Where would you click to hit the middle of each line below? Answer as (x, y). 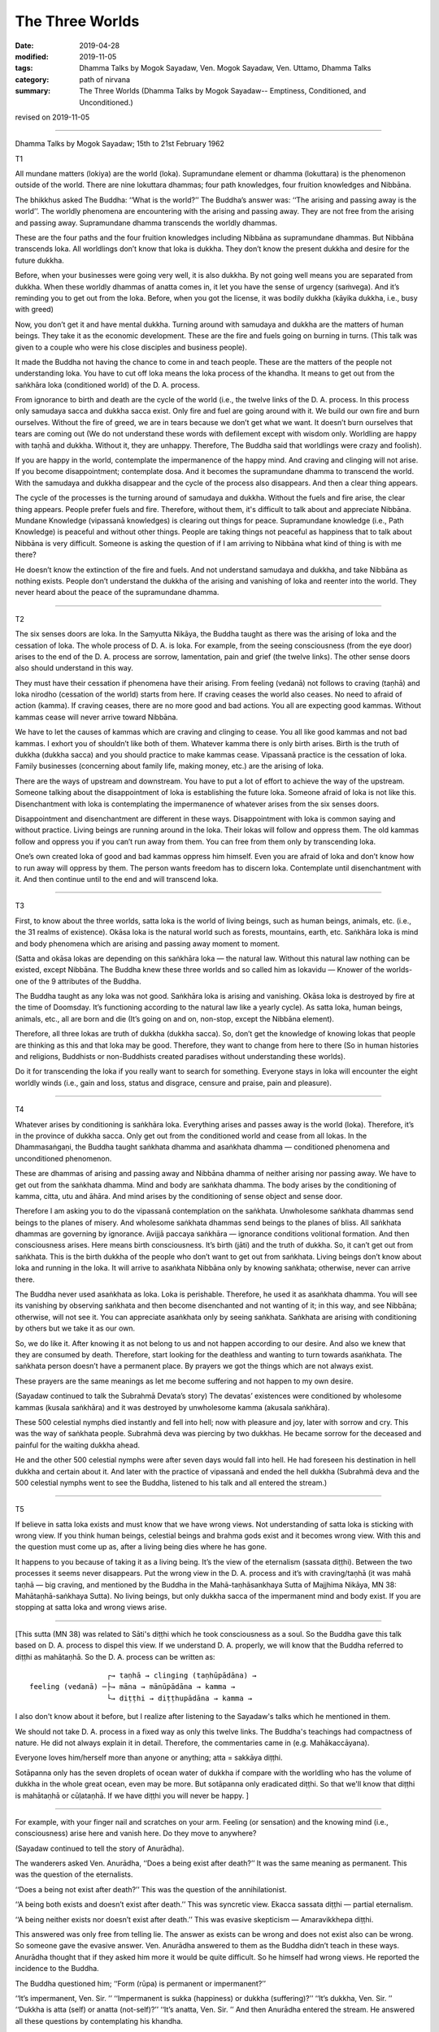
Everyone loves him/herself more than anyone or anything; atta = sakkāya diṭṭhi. (149, 1758)
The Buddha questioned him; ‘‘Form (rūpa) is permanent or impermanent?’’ (140, 1983)
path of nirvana (104, 79)
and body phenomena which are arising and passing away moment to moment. (148, 944)
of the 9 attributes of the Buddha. (85, 981)
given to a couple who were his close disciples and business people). (131, 347)
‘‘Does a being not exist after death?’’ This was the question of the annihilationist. (151, 1889)
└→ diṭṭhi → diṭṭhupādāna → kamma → (179, 1698)
